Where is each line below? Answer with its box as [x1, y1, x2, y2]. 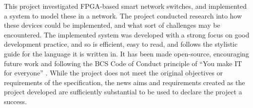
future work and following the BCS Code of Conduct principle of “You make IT [4, 58, 242, 68]
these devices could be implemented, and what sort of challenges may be [4, 20, 220, 30]
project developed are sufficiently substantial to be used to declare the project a [4, 87, 242, 97]
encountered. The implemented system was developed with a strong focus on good [4, 29, 250, 39]
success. [4, 96, 27, 106]
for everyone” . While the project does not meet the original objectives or [4, 68, 223, 78]
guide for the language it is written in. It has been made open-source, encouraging [4, 48, 249, 58]
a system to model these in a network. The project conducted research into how [4, 10, 242, 20]
